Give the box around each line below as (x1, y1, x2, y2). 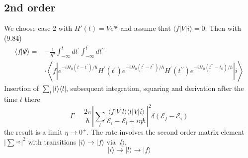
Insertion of (4, 83, 39, 93)
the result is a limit (4, 127, 63, 137)
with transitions (28, 136, 77, 147)
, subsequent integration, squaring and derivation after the (66, 83, 244, 93)
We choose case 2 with (4, 23, 73, 33)
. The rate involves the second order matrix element (86, 127, 245, 137)
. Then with (205, 23, 241, 33)
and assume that (120, 23, 171, 33)
